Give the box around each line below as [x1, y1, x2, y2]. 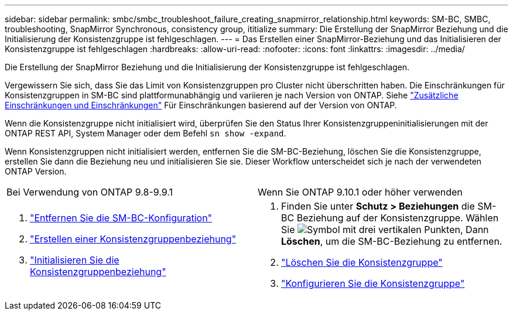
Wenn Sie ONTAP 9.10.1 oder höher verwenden [258, 186, 463, 198]
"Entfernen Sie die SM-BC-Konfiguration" [30, 212, 213, 224]
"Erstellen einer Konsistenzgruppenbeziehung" [30, 233, 237, 245]
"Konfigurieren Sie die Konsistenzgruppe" [281, 278, 465, 289]
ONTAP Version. [5, 166, 67, 176]
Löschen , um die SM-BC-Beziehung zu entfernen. [281, 235, 502, 247]
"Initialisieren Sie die [30, 254, 119, 266]
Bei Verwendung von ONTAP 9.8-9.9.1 [6, 186, 173, 198]
